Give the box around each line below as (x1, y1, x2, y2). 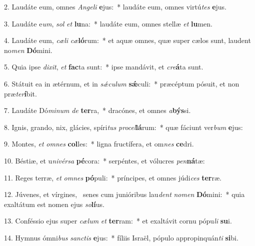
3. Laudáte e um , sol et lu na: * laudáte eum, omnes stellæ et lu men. (4, 18, 212, 28)
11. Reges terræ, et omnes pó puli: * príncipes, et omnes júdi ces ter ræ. (4, 172, 222, 182)
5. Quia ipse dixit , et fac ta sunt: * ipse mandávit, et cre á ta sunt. (4, 61, 203, 72)
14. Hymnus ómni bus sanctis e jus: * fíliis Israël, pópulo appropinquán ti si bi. (4, 232, 238, 242)
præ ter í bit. (4, 88, 37, 98)
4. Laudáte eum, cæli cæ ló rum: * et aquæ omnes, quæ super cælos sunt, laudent (4, 35, 251, 45)
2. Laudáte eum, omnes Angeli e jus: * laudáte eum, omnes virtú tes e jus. (4, 1, 227, 11)
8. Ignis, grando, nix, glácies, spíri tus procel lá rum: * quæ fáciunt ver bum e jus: (4, 121, 243, 132)
